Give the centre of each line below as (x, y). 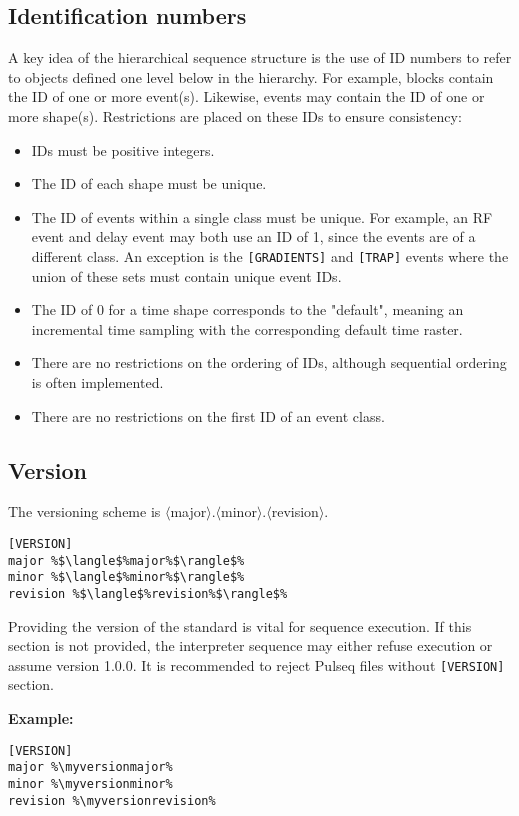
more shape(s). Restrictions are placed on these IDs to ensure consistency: (235, 115)
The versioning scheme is (84, 511)
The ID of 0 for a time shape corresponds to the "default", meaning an (247, 309)
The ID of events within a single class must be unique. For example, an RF (262, 216)
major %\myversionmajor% (90, 767)
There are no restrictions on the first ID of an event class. (208, 415)
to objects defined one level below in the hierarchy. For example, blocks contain (251, 76)
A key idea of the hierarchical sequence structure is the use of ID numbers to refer (260, 57)
